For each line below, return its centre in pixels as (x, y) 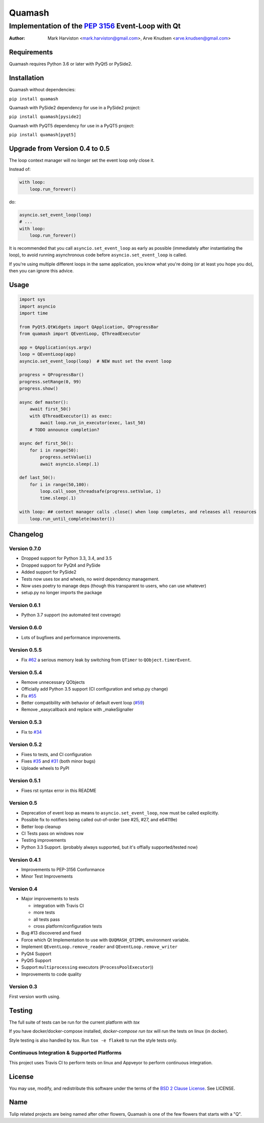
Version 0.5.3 (25, 722)
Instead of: (20, 169)
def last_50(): (37, 478)
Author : (17, 38)
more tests (44, 912)
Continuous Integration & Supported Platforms (65, 1053)
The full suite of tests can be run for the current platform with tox (74, 1022)
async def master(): (44, 402)
